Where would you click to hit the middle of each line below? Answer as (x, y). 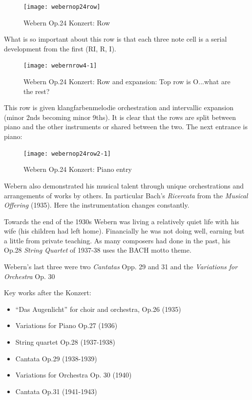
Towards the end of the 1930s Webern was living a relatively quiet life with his (122, 221)
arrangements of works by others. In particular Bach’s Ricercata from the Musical (126, 195)
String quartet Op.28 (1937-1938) (65, 342)
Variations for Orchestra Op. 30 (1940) (73, 375)
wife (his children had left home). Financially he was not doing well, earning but (124, 231)
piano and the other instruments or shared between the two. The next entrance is (126, 127)
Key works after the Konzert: (48, 293)
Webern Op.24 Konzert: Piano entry (78, 169)
